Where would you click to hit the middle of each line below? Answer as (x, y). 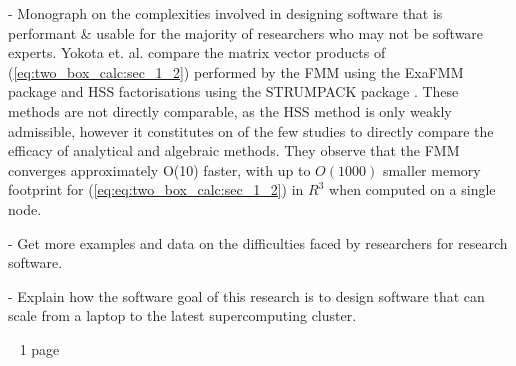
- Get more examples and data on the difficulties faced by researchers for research (258, 242)
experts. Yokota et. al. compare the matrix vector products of (197, 52)
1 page (39, 348)
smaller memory (431, 169)
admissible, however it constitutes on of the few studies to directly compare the (251, 130)
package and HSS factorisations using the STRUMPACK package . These (233, 91)
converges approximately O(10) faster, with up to (159, 169)
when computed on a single (412, 189)
